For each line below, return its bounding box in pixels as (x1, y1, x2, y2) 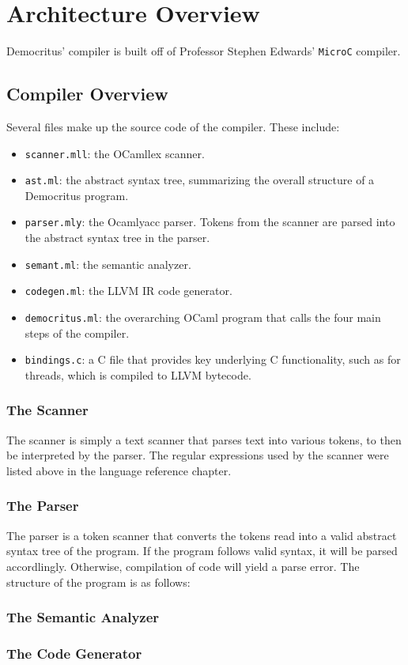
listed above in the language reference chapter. (6, 462, 232, 478)
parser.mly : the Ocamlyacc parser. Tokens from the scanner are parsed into (25, 213, 395, 230)
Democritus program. (25, 187, 129, 203)
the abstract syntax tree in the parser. (25, 229, 210, 246)
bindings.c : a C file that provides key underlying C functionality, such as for (25, 351, 401, 368)
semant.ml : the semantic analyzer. (25, 255, 191, 272)
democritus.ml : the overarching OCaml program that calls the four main (25, 309, 381, 326)
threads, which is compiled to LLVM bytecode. (25, 366, 251, 383)
